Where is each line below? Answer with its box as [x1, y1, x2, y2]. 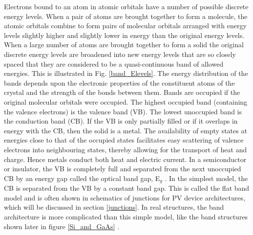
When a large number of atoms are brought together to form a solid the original [4, 39, 244, 50]
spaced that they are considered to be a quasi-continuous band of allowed [4, 58, 224, 69]
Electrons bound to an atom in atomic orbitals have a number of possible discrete [4, 1, 249, 11]
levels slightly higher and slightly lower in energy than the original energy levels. [4, 30, 245, 40]
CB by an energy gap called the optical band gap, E [4, 173, 160, 183]
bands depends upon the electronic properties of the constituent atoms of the [4, 77, 235, 88]
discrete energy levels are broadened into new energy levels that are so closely [4, 49, 236, 59]
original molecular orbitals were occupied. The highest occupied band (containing [4, 96, 248, 107]
